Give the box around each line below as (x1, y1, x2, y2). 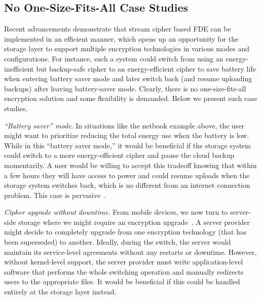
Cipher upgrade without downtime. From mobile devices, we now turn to (4, 207, 228, 217)
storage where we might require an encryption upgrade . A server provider (18, 216, 250, 227)
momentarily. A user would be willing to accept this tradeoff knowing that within (4, 159, 257, 170)
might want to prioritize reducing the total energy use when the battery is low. (4, 130, 249, 141)
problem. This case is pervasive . (4, 189, 106, 200)
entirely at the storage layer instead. (4, 286, 117, 297)
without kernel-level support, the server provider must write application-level (4, 256, 243, 267)
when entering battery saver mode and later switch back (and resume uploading (4, 73, 252, 84)
